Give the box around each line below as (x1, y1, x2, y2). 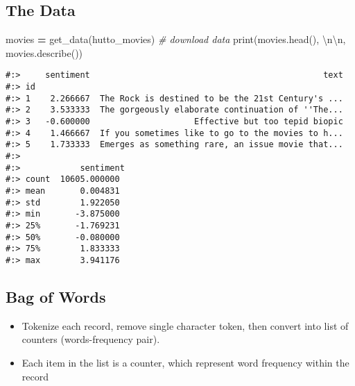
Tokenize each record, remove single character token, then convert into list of (21, 318, 349, 333)
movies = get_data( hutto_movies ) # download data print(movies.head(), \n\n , (6, 32, 346, 47)
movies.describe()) (6, 45, 83, 60)
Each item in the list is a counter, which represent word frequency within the (21, 355, 349, 369)
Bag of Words (6, 285, 106, 307)
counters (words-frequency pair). (21, 332, 160, 346)
